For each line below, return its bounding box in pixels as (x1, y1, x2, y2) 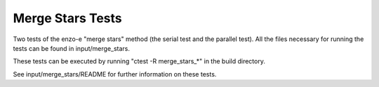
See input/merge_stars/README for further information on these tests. (13, 70, 217, 78)
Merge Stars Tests (13, 10, 122, 26)
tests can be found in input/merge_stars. (13, 44, 130, 52)
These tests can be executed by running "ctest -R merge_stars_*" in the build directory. (13, 57, 266, 65)
